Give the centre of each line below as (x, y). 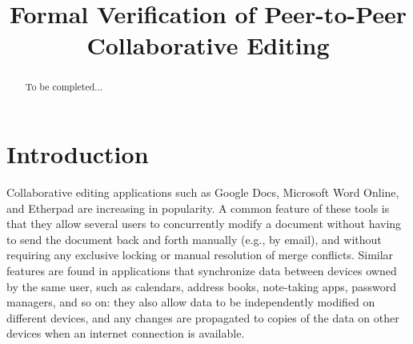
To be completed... (64, 87)
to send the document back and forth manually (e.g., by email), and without (194, 239)
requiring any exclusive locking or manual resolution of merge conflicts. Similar (200, 255)
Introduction (78, 154)
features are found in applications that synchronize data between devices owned (202, 270)
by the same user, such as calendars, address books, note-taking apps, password (202, 286)
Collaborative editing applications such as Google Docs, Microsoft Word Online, (203, 192)
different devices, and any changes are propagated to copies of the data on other (203, 317)
